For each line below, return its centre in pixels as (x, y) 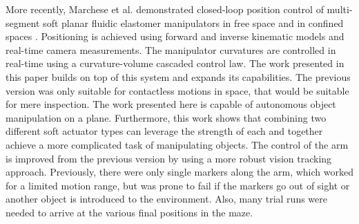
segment (23, 22)
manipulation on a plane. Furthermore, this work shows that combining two (166, 117)
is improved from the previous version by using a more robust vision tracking (169, 158)
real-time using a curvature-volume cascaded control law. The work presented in (175, 63)
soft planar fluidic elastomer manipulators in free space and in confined (193, 22)
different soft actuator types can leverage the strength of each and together (164, 131)
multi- (340, 9)
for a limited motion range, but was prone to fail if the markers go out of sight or (178, 185)
